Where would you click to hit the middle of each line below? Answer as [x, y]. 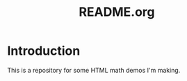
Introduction [44, 51]
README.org [117, 12]
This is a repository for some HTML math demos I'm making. [94, 70]
